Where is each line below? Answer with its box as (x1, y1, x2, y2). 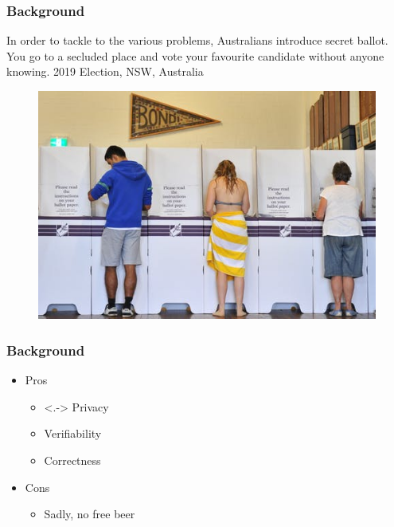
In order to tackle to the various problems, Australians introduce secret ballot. (6, 32, 388, 49)
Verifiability (44, 425, 102, 442)
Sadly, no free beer (44, 505, 135, 522)
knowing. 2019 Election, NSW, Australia (6, 63, 204, 80)
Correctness (44, 451, 101, 468)
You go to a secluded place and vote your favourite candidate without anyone (6, 47, 384, 64)
